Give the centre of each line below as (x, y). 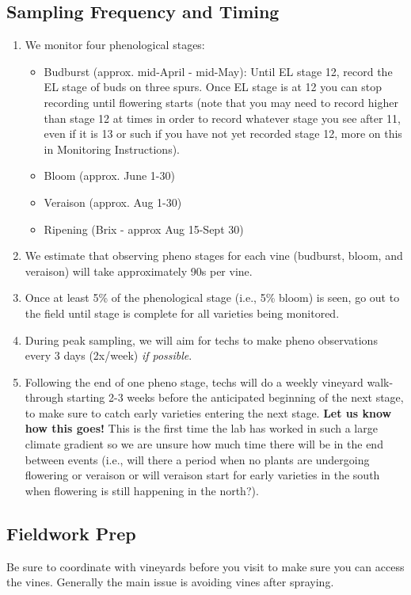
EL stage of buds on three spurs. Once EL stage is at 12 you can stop (213, 87)
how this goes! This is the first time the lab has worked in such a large (201, 428)
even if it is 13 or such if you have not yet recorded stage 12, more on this (223, 133)
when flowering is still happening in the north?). (142, 490)
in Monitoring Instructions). (112, 149)
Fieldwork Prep (71, 533)
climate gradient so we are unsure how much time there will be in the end (204, 444)
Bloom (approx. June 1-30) (109, 175)
